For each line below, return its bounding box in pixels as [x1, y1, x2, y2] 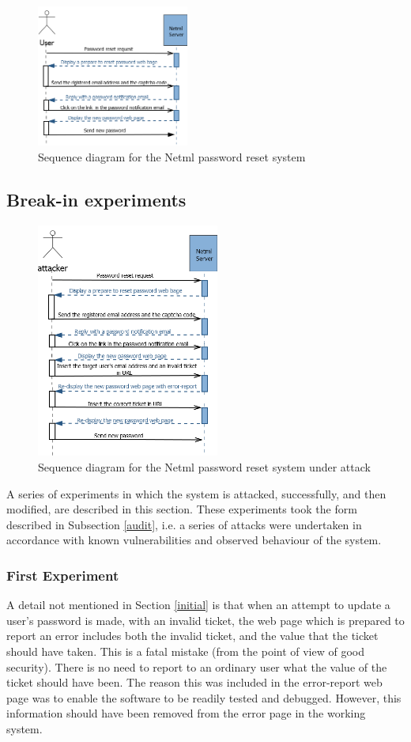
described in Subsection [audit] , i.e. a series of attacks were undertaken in [6, 516, 362, 532]
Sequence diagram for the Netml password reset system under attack [38, 459, 371, 475]
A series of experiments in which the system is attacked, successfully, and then [6, 485, 386, 502]
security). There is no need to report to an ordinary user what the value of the [6, 658, 387, 675]
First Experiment [6, 565, 119, 585]
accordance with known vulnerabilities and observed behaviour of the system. [6, 532, 382, 548]
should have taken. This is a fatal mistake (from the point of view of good [6, 643, 365, 660]
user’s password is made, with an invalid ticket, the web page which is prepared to [6, 611, 405, 628]
